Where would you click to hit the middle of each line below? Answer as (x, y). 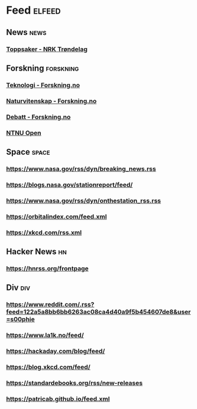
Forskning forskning (43, 68)
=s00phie (21, 319)
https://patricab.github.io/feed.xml (58, 399)
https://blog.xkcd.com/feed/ (48, 367)
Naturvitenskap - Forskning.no (51, 101)
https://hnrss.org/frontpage (47, 269)
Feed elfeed (33, 10)
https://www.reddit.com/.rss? (50, 305)
